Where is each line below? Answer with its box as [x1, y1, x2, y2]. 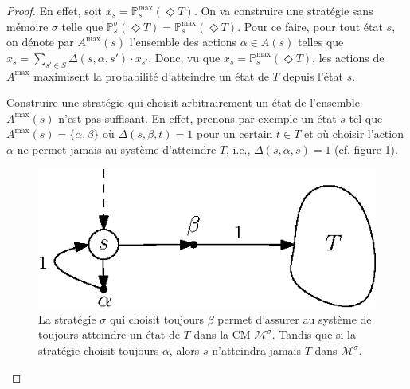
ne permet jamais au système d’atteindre [17, 140, 217, 157]
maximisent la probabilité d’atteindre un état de [33, 67, 269, 84]
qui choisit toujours [109, 310, 205, 327]
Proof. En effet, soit [6, 2, 102, 18]
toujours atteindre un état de [38, 326, 180, 343]
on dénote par [6, 33, 74, 50]
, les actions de [312, 49, 385, 65]
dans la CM [193, 326, 251, 343]
